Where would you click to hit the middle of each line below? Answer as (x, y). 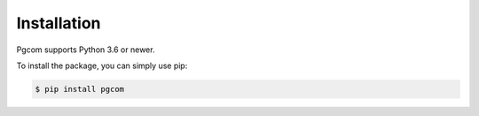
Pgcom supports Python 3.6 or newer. (86, 50)
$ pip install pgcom (79, 89)
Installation (59, 23)
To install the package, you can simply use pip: (102, 66)
